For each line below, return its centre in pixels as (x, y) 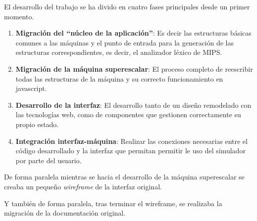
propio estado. (37, 124)
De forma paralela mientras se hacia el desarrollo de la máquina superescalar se (124, 177)
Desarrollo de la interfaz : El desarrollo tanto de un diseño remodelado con (133, 105)
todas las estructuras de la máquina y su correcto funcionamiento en (119, 78)
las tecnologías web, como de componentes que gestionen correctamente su (128, 114)
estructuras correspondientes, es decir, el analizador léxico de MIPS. (119, 52)
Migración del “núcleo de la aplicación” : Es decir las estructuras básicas (133, 33)
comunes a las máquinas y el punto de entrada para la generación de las (125, 42)
